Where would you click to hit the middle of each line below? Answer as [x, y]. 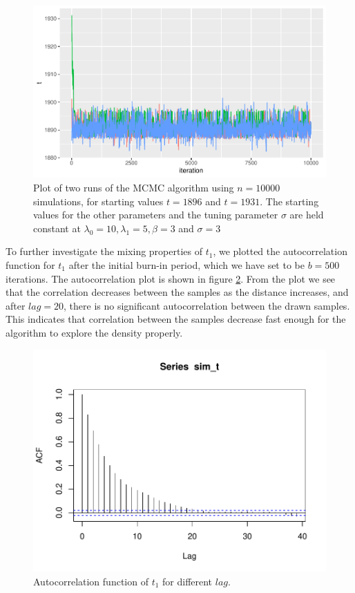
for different [188, 581]
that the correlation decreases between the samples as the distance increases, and [177, 292]
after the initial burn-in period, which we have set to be [186, 264]
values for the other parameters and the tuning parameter [156, 215]
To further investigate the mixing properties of [104, 251]
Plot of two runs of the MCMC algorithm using [134, 187]
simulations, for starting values [98, 201]
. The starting [289, 201]
